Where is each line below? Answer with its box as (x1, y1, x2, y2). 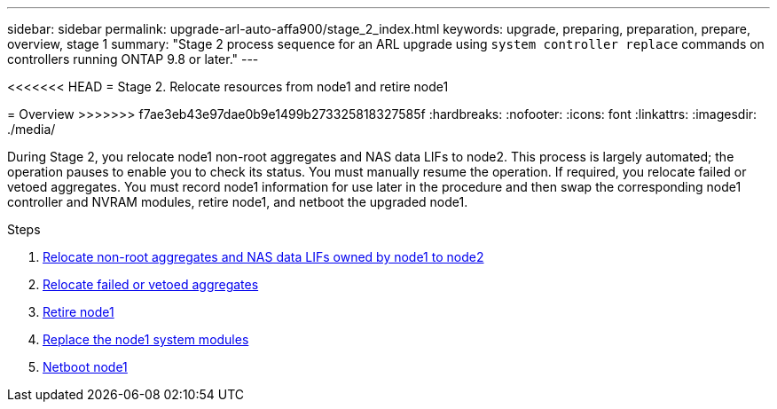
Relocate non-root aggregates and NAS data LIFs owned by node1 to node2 (43, 249, 484, 264)
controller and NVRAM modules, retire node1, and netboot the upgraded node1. (7, 194, 468, 209)
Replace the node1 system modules (43, 332, 249, 347)
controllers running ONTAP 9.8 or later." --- (7, 51, 259, 67)
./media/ (7, 122, 56, 137)
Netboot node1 (43, 359, 128, 374)
